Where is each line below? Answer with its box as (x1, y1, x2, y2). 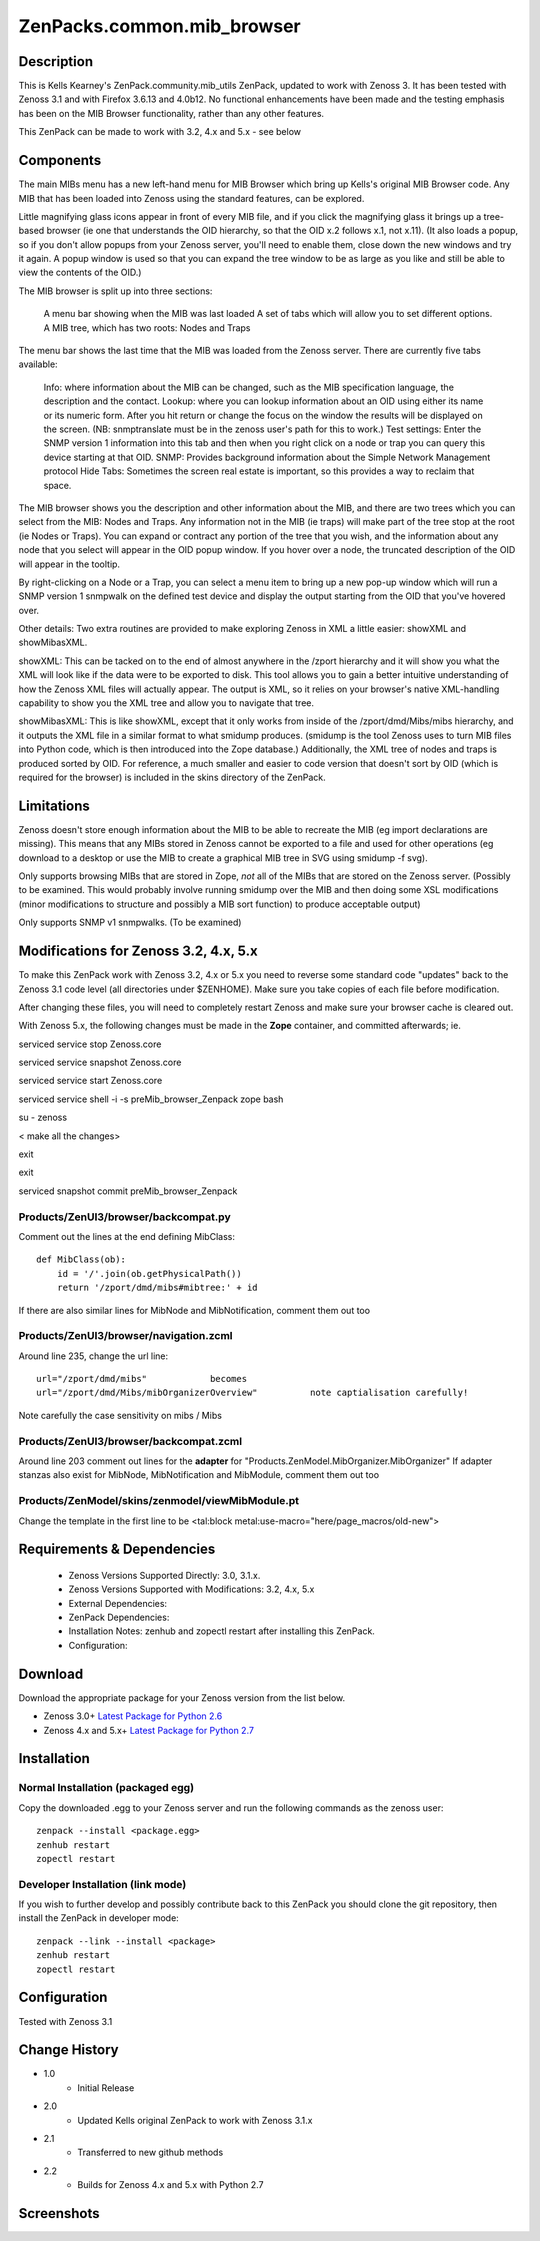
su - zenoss (18, 1111, 68, 1124)
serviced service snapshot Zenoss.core (18, 1056, 182, 1069)
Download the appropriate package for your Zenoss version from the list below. (18, 1691, 346, 1704)
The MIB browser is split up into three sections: (18, 285, 213, 297)
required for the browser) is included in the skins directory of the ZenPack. (18, 771, 326, 783)
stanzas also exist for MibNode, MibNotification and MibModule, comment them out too (18, 1469, 380, 1481)
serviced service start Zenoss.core (18, 1075, 163, 1087)
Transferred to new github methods (77, 2146, 224, 2159)
